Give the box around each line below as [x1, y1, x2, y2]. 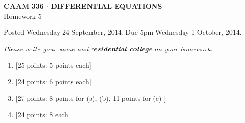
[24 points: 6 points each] [15, 76, 91, 86]
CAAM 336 [4, 1, 44, 11]
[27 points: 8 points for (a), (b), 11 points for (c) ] [15, 93, 166, 103]
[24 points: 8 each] [15, 109, 70, 120]
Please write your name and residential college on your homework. [4, 43, 213, 53]
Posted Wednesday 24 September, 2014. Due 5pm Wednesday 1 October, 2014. [4, 27, 242, 37]
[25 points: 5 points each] [15, 60, 91, 70]
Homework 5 [4, 10, 42, 21]
